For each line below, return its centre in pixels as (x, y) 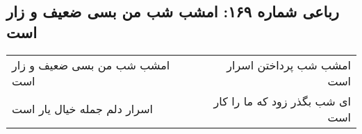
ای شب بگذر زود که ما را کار (282, 101)
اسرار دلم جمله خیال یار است (82, 109)
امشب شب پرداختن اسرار (289, 65)
